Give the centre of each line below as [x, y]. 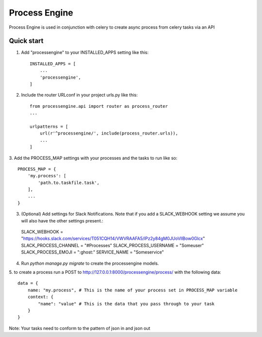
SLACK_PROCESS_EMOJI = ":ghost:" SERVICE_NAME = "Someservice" [93, 252]
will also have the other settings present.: [62, 220]
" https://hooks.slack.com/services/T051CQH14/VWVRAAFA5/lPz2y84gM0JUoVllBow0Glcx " [113, 238]
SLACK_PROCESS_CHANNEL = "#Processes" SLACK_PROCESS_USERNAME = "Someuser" [113, 245]
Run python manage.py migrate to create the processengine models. [90, 263]
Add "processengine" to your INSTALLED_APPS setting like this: [85, 52]
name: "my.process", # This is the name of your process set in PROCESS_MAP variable [132, 290]
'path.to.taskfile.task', [69, 183]
